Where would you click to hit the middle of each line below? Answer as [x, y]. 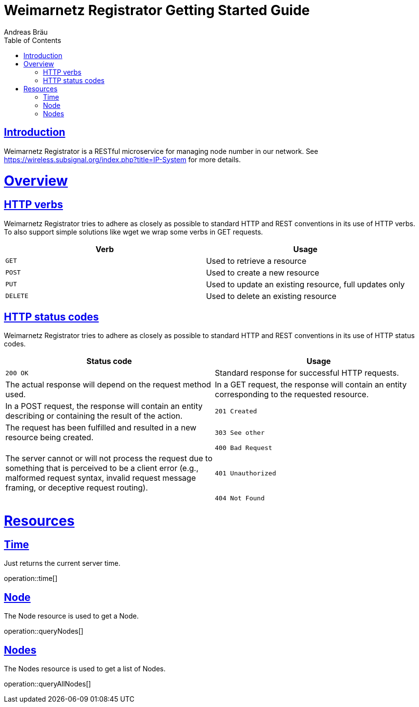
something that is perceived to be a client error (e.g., [102, 468]
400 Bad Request [244, 448]
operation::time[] [31, 578]
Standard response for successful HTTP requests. [307, 373]
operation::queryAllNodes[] [48, 684]
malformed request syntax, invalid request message [101, 478]
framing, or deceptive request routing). [77, 488]
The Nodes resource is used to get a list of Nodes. [85, 668]
